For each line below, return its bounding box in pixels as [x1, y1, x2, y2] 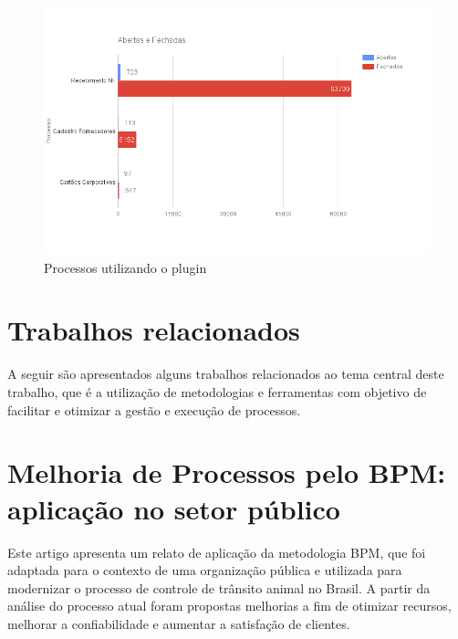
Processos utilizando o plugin [44, 257, 207, 277]
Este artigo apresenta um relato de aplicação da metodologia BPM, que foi [7, 542, 426, 561]
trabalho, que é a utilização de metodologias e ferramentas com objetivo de [7, 382, 427, 401]
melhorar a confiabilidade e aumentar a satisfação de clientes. [7, 613, 350, 633]
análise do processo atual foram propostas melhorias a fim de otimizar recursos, [7, 596, 452, 615]
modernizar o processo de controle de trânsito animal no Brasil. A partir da [7, 578, 431, 597]
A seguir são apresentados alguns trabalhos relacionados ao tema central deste [7, 364, 444, 383]
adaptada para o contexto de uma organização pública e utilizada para [7, 560, 402, 580]
